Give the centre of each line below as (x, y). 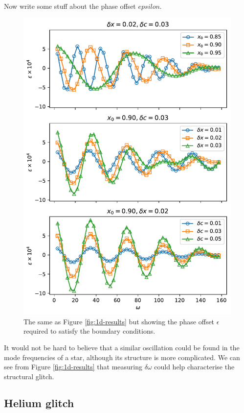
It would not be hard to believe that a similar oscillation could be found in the (122, 347)
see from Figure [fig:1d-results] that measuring (73, 367)
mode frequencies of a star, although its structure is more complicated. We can (122, 357)
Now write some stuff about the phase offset (70, 6)
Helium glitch (39, 402)
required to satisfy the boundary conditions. (89, 331)
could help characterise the (194, 367)
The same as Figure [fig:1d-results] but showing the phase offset (119, 321)
